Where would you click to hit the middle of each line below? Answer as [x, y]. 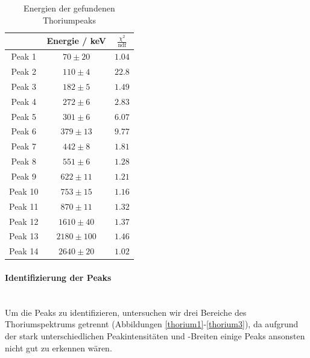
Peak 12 [24, 221]
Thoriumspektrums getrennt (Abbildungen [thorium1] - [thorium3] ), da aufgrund [152, 324]
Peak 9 [24, 176]
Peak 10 [24, 191]
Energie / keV [76, 41]
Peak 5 [24, 116]
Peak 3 [24, 86]
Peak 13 [24, 236]
